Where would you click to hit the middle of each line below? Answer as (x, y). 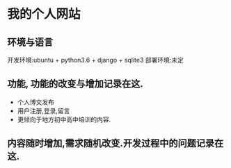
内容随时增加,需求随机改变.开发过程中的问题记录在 (115, 143)
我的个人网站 (44, 14)
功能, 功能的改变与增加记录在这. (75, 84)
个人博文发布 (35, 102)
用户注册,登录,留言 (43, 110)
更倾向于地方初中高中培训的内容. (64, 119)
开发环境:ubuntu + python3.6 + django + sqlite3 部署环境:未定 (96, 60)
